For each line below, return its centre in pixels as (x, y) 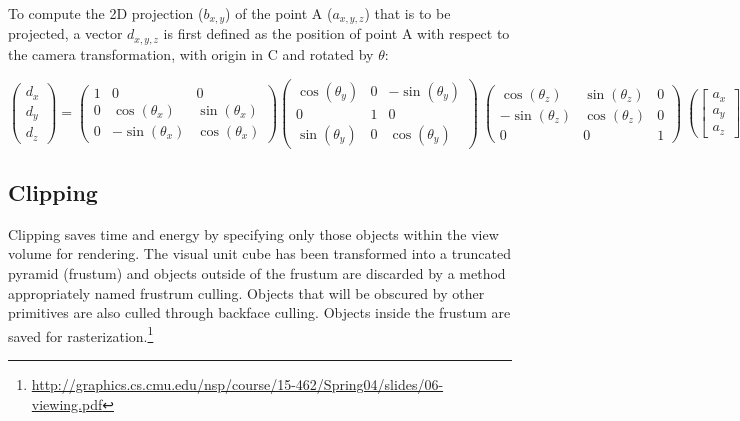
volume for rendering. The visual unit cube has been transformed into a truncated (259, 253)
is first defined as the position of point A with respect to (336, 33)
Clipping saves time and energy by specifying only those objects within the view (253, 233)
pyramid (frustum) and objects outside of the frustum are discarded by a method (257, 273)
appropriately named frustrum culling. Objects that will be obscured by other (246, 292)
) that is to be (407, 13)
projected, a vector (65, 33)
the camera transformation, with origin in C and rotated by (191, 53)
